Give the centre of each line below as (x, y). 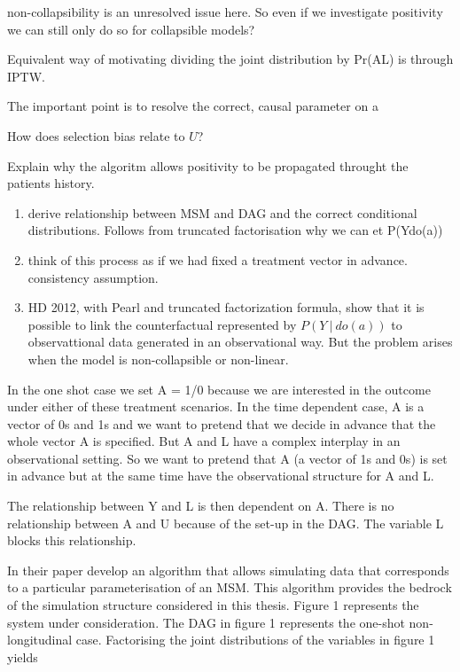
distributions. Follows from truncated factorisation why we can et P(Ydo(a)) (235, 230)
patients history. (51, 183)
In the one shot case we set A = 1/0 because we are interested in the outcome (219, 389)
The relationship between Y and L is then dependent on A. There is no (201, 506)
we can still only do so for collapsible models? (131, 29)
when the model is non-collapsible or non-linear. (158, 359)
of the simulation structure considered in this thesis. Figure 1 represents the (213, 605)
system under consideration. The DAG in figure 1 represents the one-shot (206, 622)
